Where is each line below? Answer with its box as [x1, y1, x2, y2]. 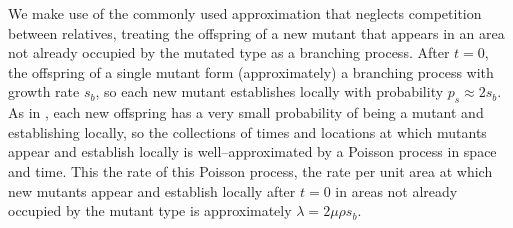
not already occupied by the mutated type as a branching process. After [8, 42, 450, 63]
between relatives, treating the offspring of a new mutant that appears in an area [8, 22, 505, 43]
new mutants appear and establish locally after [8, 180, 296, 201]
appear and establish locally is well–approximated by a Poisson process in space [8, 141, 497, 162]
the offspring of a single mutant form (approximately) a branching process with [8, 61, 494, 82]
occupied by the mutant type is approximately [8, 200, 292, 221]
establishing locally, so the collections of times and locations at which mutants [8, 121, 487, 142]
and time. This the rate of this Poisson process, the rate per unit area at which [8, 160, 493, 181]
